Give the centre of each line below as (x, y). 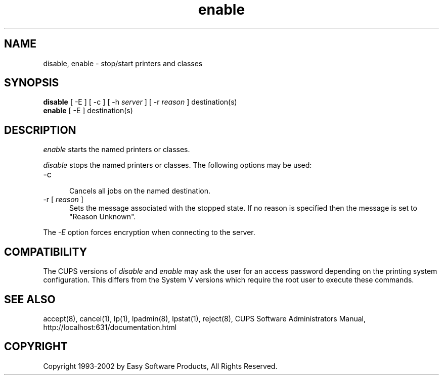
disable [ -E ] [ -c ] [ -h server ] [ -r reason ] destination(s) (140, 102)
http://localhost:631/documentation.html (110, 327)
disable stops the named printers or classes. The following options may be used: (178, 165)
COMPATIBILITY (46, 252)
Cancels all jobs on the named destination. (140, 191)
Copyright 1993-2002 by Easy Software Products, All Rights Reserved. (160, 366)
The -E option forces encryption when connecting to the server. (149, 232)
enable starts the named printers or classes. (117, 150)
